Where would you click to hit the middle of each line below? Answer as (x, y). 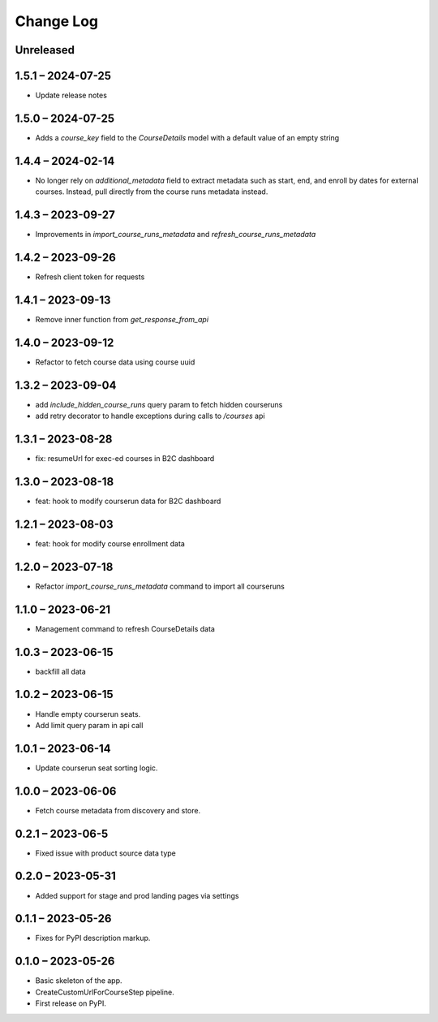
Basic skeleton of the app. (79, 981)
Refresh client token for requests (90, 277)
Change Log (57, 21)
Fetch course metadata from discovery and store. (118, 810)
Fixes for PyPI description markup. (93, 938)
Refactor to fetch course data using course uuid (115, 362)
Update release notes (71, 95)
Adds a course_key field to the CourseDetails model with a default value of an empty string (187, 137)
